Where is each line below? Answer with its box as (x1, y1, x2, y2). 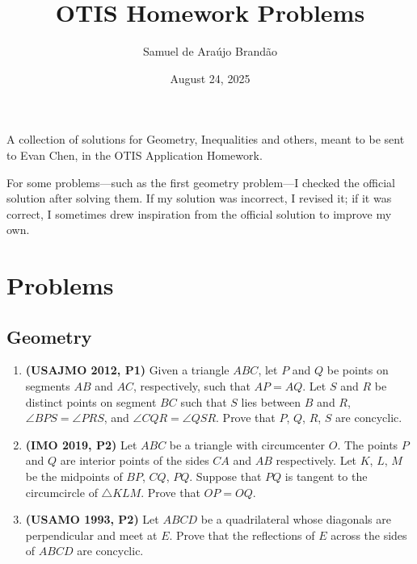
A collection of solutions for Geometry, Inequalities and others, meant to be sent (6, 131, 405, 148)
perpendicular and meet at (25, 526, 158, 543)
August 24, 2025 (170, 69, 251, 86)
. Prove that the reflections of (169, 526, 315, 543)
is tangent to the (284, 468, 368, 485)
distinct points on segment (25, 393, 157, 410)
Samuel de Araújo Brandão (143, 43, 277, 60)
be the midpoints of (25, 468, 123, 485)
